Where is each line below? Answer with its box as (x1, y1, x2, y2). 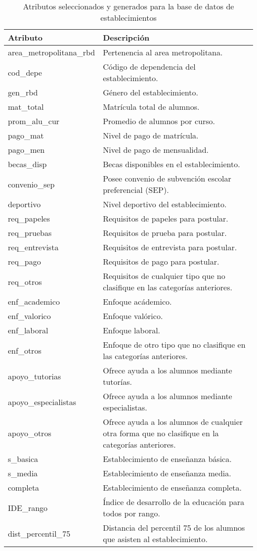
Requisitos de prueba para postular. (103, 227, 227, 238)
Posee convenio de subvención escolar (103, 173, 231, 184)
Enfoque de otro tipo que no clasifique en (103, 339, 246, 350)
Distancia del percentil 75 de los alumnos (103, 522, 245, 533)
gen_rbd (8, 87, 38, 98)
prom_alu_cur (8, 115, 60, 127)
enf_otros (8, 344, 42, 356)
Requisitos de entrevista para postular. (103, 241, 237, 253)
